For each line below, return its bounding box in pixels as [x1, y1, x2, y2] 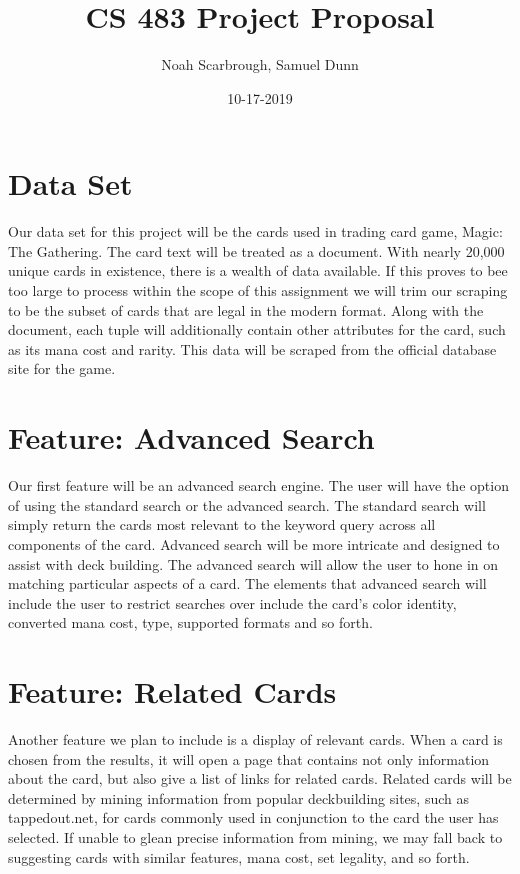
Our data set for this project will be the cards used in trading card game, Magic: [8, 221, 503, 242]
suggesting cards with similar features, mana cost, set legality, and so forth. [8, 846, 470, 867]
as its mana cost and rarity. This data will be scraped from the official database [8, 338, 497, 359]
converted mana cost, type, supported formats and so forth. [8, 612, 373, 633]
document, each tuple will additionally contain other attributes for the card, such [8, 319, 506, 340]
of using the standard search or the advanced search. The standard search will [8, 494, 486, 515]
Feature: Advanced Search [8, 417, 375, 458]
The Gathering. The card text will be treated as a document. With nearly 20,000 [8, 240, 505, 261]
